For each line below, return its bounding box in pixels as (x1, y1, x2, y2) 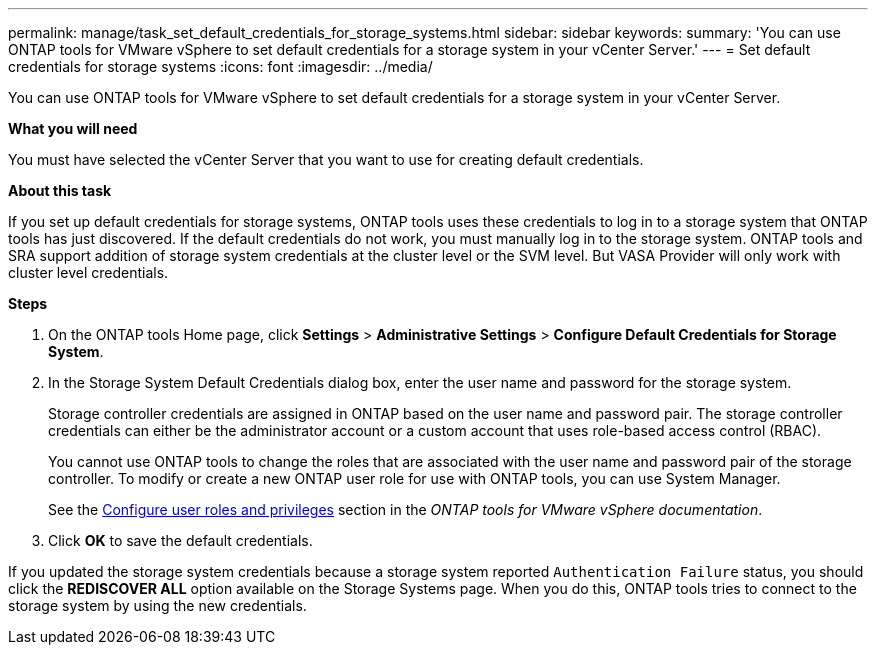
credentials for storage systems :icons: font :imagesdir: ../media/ (8, 58, 433, 75)
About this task (8, 182, 112, 199)
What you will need (8, 120, 138, 137)
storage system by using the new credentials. (8, 597, 307, 614)
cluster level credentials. (8, 264, 169, 281)
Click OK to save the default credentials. (48, 532, 313, 549)
